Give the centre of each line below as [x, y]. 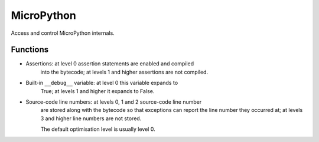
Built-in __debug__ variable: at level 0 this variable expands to [102, 83]
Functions [30, 50]
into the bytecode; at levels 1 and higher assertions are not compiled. [124, 72]
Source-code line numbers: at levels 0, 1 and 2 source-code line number [114, 102]
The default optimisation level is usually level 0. [98, 129]
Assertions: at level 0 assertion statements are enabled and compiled [110, 64]
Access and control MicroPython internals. [63, 33]
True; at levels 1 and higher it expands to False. [97, 91]
